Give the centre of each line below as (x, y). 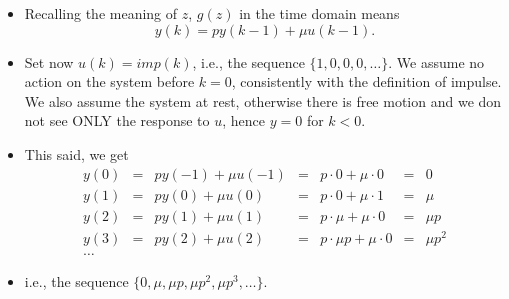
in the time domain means (319, 13)
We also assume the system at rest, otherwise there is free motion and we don (263, 100)
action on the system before (109, 81)
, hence (244, 120)
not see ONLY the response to (117, 120)
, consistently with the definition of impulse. (366, 81)
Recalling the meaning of (101, 13)
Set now (49, 61)
